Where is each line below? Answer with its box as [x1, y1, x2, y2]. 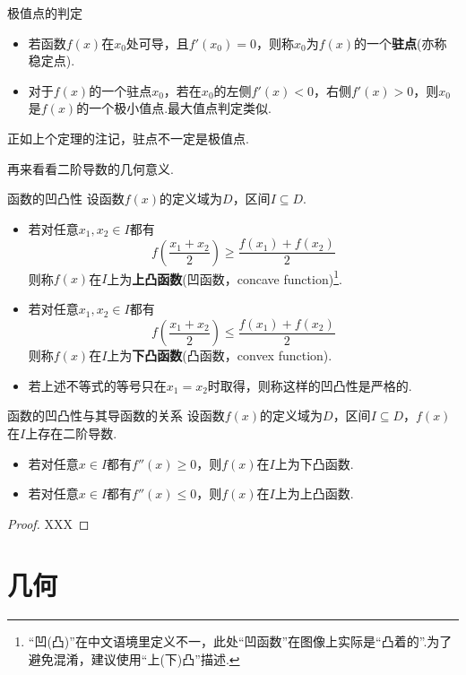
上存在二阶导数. [25, 423, 117, 442]
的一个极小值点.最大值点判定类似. [76, 99, 272, 117]
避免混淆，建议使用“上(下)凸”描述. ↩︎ [28, 650, 240, 668]
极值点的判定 [7, 4, 82, 22]
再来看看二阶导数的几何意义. [7, 159, 174, 177]
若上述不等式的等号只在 [28, 376, 167, 394]
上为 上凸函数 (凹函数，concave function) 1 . [107, 266, 342, 288]
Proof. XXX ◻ [7, 514, 90, 532]
